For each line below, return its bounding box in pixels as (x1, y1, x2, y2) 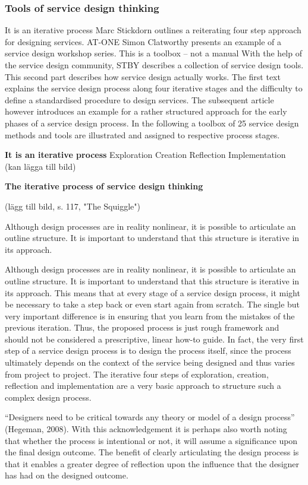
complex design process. (5, 391, 92, 403)
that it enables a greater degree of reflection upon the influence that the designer (5, 457, 300, 470)
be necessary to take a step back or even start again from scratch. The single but (5, 298, 300, 310)
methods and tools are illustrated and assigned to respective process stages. (5, 128, 280, 141)
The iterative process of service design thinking (5, 180, 203, 192)
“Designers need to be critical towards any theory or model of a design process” (5, 411, 295, 423)
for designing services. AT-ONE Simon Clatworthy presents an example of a (5, 35, 282, 47)
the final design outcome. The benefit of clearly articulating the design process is (5, 446, 299, 458)
